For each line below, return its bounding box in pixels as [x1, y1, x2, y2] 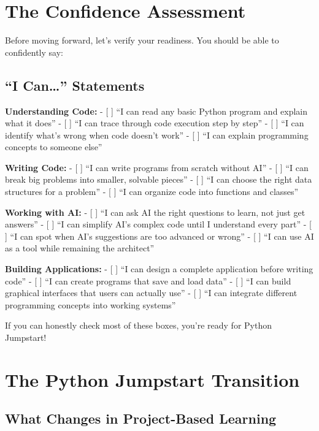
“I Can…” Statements [5, 75, 145, 94]
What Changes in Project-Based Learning [5, 409, 277, 428]
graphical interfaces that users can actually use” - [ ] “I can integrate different [5, 286, 298, 299]
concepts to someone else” [5, 140, 102, 153]
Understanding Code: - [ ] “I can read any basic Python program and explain [5, 104, 308, 117]
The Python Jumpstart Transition [5, 367, 300, 392]
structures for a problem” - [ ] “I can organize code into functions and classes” [5, 185, 299, 198]
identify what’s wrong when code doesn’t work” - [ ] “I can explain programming [5, 128, 309, 141]
